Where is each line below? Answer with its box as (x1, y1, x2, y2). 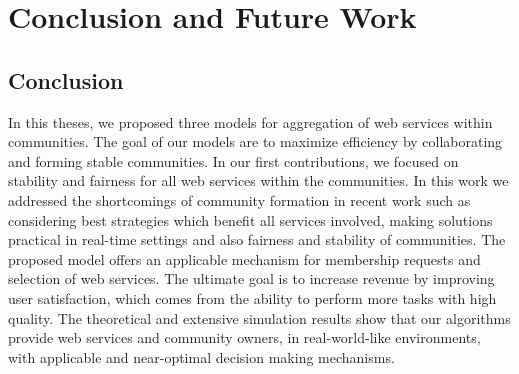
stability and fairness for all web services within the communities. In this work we (8, 170, 509, 191)
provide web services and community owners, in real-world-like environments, (8, 327, 481, 348)
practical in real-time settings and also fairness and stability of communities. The (8, 229, 506, 250)
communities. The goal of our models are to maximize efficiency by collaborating (8, 131, 503, 152)
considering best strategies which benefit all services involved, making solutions (8, 209, 493, 230)
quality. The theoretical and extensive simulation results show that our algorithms (8, 307, 511, 328)
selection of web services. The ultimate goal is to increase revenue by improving (8, 268, 495, 289)
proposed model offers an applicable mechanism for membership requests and (8, 248, 481, 269)
